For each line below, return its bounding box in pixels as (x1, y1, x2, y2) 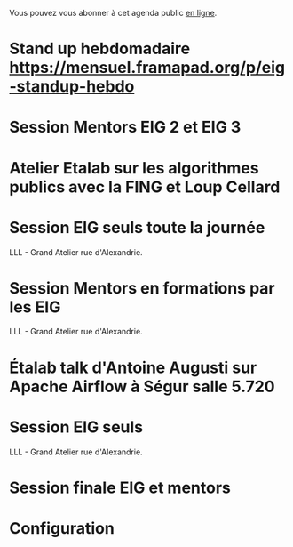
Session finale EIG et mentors (9, 478, 231, 497)
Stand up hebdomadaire (9, 39, 191, 59)
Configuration (9, 518, 115, 538)
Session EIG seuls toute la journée (9, 217, 265, 237)
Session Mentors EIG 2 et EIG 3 (9, 117, 242, 137)
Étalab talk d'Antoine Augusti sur (9, 358, 257, 377)
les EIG (9, 297, 61, 317)
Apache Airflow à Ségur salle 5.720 (9, 376, 275, 397)
